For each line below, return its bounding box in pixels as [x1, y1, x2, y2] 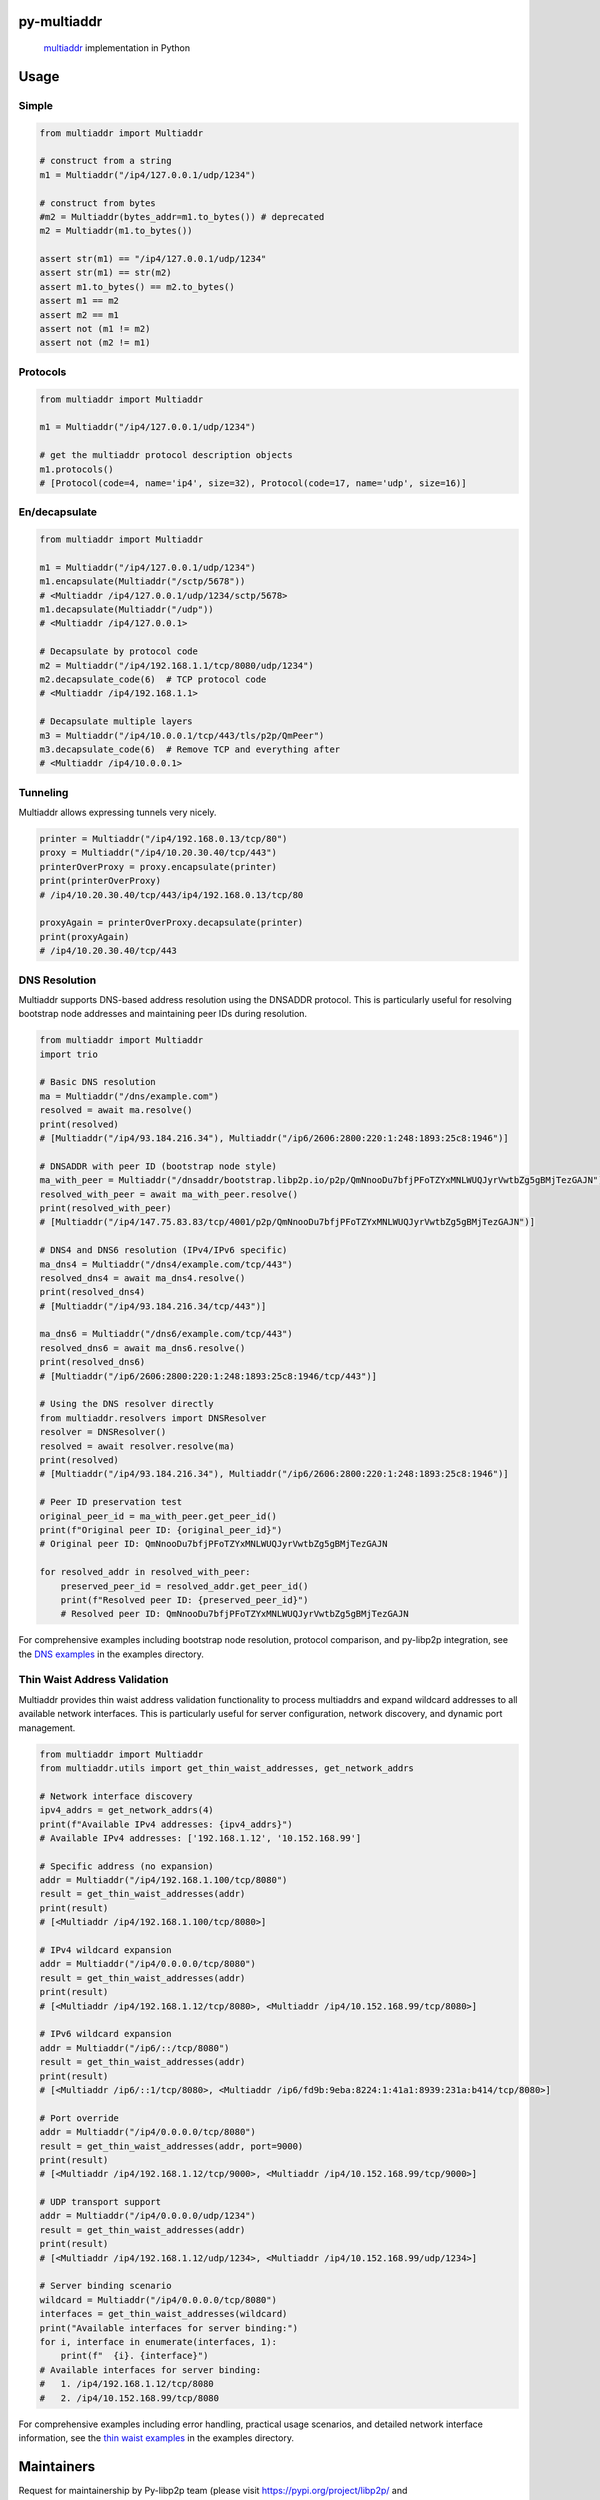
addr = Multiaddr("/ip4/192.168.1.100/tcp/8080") [39, 1875, 288, 1886]
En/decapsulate [18, 505, 97, 519]
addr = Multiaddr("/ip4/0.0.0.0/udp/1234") [39, 2210, 257, 2222]
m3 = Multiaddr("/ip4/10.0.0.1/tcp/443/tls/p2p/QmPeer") [39, 730, 325, 741]
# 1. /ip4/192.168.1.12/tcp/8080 [39, 2378, 214, 2390]
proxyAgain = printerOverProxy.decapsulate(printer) [39, 917, 304, 929]
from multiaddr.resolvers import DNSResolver [39, 1412, 267, 1424]
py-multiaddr [18, 13, 103, 30]
